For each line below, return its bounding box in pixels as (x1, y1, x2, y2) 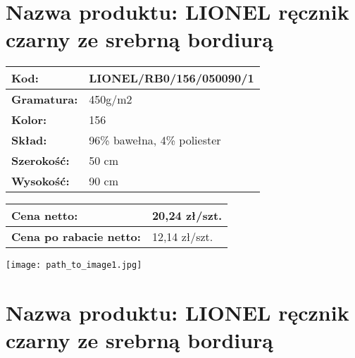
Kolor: (11, 111, 47, 128)
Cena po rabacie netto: (11, 228, 141, 245)
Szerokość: (11, 152, 70, 169)
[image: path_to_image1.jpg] (6, 260, 142, 271)
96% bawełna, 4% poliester (89, 132, 221, 149)
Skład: (11, 132, 47, 149)
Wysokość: (11, 173, 70, 190)
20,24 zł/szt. (151, 207, 223, 224)
